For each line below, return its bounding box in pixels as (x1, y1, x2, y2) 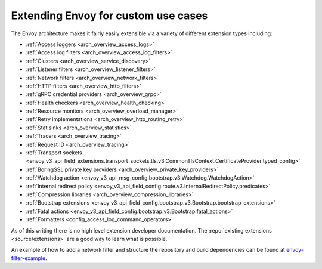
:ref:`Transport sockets (26, 149, 83, 156)
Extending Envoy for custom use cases (11, 9, 208, 22)
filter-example (11, 254, 46, 262)
